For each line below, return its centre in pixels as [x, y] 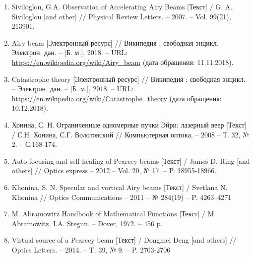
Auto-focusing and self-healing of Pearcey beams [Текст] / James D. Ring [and [131, 161]
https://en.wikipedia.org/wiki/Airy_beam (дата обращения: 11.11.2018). [123, 62]
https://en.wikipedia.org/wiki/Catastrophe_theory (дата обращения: [117, 98]
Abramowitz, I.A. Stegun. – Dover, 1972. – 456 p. [87, 223]
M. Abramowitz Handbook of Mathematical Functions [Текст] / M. [114, 214]
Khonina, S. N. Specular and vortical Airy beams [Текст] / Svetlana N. [120, 187]
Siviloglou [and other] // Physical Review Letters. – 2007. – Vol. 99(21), [121, 16]
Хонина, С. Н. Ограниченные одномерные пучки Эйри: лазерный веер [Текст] [129, 124]
